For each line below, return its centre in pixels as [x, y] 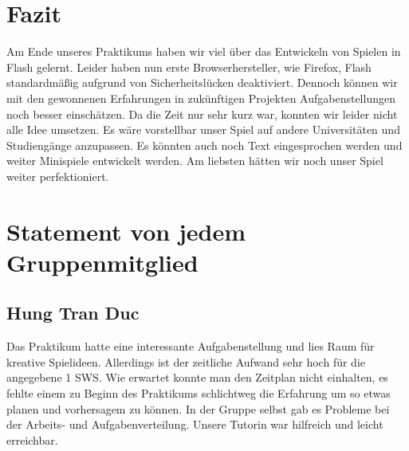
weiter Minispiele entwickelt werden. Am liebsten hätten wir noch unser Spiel [195, 161]
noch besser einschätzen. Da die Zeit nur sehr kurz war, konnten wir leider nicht [202, 114]
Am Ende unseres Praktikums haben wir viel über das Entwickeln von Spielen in [204, 51]
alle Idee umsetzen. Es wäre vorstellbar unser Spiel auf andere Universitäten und [203, 129]
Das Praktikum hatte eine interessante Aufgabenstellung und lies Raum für [191, 346]
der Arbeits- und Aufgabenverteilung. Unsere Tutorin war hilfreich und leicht [195, 424]
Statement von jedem [126, 231]
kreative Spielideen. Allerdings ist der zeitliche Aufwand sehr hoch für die [186, 361]
